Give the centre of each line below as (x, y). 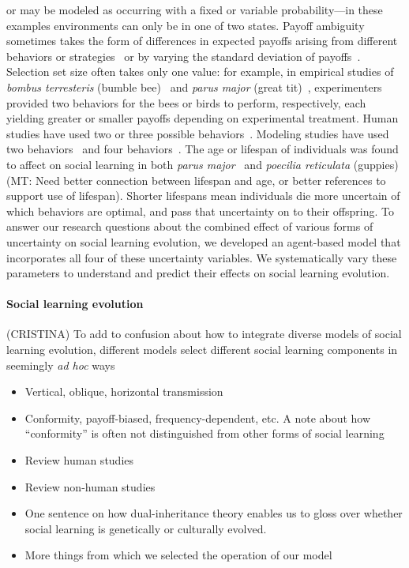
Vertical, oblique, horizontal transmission (124, 391)
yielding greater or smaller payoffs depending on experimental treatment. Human (203, 118)
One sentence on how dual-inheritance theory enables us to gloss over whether (214, 513)
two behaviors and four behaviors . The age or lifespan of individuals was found (203, 149)
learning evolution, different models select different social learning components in (202, 350)
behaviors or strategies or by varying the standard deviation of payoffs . (184, 56)
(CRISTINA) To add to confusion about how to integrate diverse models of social (204, 334)
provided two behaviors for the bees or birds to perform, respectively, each (186, 102)
